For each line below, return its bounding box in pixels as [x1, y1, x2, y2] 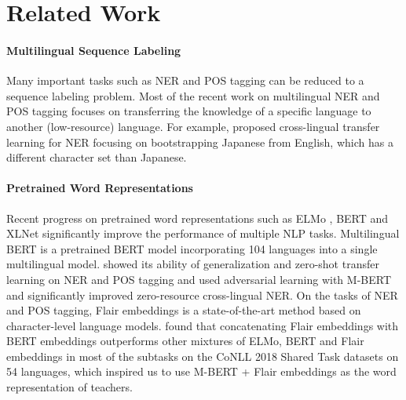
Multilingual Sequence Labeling [6, 42, 181, 58]
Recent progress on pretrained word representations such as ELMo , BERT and [6, 209, 389, 226]
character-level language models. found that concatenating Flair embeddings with [6, 317, 399, 333]
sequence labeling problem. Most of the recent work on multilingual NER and [6, 87, 380, 104]
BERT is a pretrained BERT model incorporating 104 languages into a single [6, 240, 378, 256]
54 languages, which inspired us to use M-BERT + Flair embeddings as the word [6, 363, 397, 380]
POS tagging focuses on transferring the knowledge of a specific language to [6, 103, 371, 119]
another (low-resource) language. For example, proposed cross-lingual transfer [6, 118, 380, 134]
